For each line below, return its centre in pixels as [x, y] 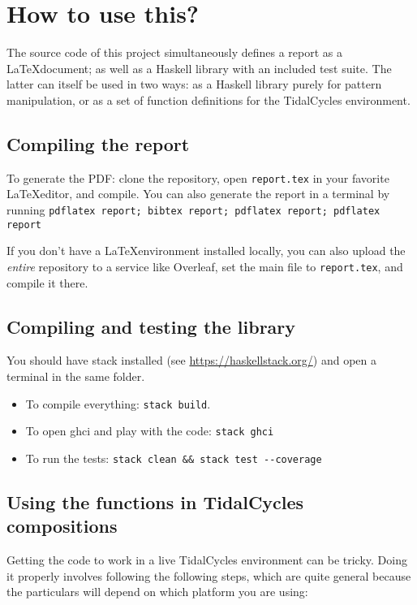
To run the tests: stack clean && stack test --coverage [174, 458]
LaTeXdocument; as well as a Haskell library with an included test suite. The [199, 68]
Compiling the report [98, 143]
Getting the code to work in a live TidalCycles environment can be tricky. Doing [207, 560]
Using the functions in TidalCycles [155, 501]
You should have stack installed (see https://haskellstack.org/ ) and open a [191, 360]
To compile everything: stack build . [118, 403]
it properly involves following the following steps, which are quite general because [209, 575]
